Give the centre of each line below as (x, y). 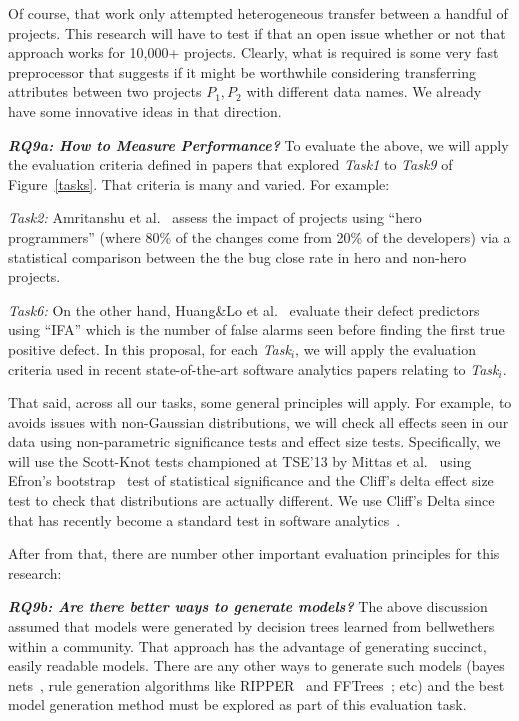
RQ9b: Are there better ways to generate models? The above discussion (248, 606)
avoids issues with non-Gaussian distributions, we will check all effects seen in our (258, 421)
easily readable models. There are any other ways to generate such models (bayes (256, 665)
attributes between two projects (105, 91)
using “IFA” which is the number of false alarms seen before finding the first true (256, 329)
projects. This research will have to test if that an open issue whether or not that (257, 32)
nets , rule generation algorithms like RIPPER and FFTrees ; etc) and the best (256, 684)
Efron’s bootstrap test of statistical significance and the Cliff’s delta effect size (251, 480)
